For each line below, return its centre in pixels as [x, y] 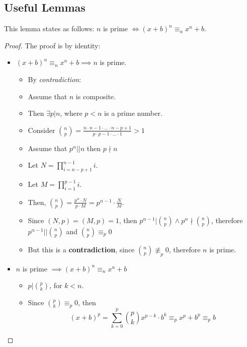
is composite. [96, 96]
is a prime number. [133, 113]
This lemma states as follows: [49, 28]
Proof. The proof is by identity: [52, 45]
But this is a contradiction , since [81, 249]
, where [71, 113]
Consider [42, 130]
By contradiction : [55, 79]
